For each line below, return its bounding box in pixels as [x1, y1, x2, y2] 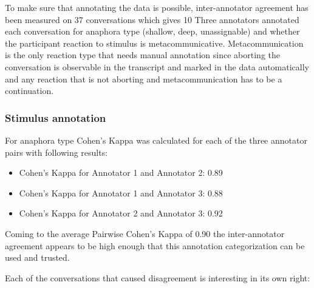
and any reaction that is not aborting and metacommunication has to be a [5, 72, 282, 85]
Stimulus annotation [5, 110, 106, 125]
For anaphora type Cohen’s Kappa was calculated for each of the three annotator [5, 133, 307, 146]
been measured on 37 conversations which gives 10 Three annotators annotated [5, 13, 299, 25]
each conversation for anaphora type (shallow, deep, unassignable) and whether [5, 25, 300, 38]
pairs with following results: [5, 146, 108, 158]
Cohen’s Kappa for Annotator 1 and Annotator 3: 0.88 [19, 186, 223, 199]
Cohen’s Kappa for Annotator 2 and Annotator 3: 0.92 [19, 207, 223, 219]
